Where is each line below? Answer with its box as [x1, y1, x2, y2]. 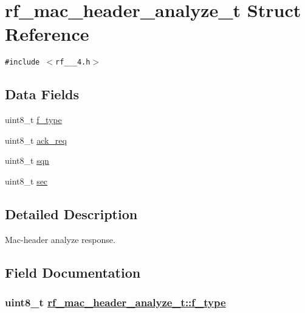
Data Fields [5, 85, 80, 104]
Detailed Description [5, 204, 138, 223]
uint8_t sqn [5, 154, 49, 167]
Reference [5, 21, 89, 46]
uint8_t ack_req [5, 133, 67, 146]
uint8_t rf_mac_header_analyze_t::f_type [5, 295, 226, 310]
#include [5, 58, 40, 67]
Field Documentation [5, 262, 141, 281]
